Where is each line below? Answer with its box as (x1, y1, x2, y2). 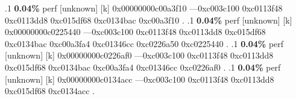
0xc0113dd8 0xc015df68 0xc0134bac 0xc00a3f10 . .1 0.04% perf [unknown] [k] (5, 13, 292, 26)
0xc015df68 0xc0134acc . (5, 85, 95, 97)
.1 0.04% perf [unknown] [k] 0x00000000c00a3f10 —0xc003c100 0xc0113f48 (5, 2, 283, 14)
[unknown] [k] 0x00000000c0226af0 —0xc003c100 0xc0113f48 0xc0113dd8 (5, 49, 274, 62)
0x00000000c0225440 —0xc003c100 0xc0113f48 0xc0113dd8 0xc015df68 (5, 25, 266, 38)
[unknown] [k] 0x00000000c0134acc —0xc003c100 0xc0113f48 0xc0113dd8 (5, 72, 274, 85)
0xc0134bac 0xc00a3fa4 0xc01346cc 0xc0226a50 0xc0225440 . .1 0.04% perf (5, 37, 284, 49)
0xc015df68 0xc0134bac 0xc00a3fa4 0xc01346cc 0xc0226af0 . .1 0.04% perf (5, 60, 281, 73)
